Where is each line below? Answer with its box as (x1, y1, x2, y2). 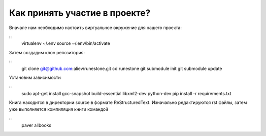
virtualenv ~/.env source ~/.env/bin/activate (21, 40, 110, 46)
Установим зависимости (9, 74, 61, 80)
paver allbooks (21, 122, 52, 128)
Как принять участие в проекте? (9, 7, 151, 18)
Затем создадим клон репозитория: (9, 49, 85, 55)
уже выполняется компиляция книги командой (9, 106, 108, 112)
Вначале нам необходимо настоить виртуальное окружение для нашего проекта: (9, 25, 182, 31)
